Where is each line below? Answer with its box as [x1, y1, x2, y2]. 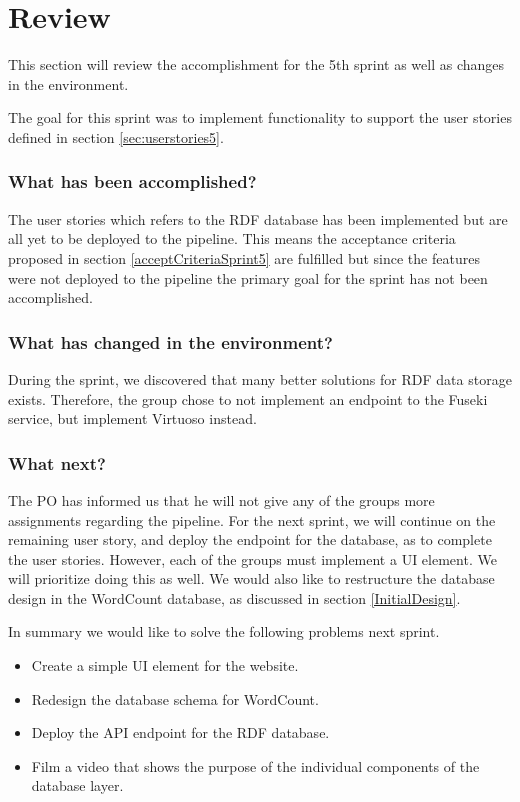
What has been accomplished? [8, 169, 257, 194]
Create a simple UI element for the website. [31, 655, 299, 676]
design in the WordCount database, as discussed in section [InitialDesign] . [8, 587, 461, 608]
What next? [8, 450, 106, 475]
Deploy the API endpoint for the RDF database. [31, 722, 330, 743]
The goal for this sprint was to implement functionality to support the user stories [8, 107, 512, 128]
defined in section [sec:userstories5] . [8, 126, 224, 147]
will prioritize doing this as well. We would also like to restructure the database [8, 568, 495, 589]
